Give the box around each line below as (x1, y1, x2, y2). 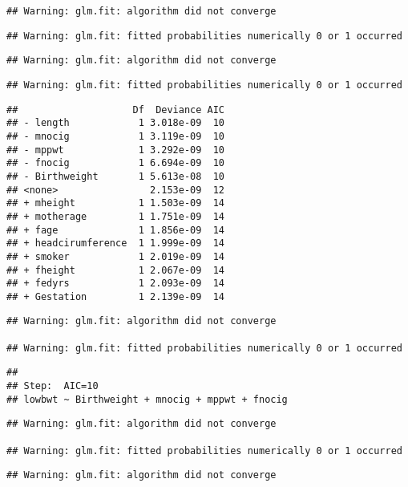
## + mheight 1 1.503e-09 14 (6, 197, 225, 209)
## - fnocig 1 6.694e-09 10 (6, 157, 225, 169)
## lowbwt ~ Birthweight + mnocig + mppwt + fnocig (6, 393, 288, 405)
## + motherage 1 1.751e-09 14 (6, 210, 225, 222)
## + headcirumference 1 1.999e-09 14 (6, 237, 225, 250)
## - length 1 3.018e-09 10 (6, 117, 225, 129)
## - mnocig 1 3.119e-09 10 (6, 130, 225, 142)
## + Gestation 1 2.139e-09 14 (6, 290, 225, 302)
